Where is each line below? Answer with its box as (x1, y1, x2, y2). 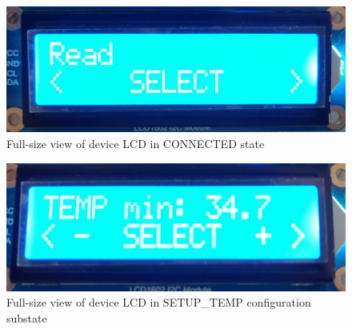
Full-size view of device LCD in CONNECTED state (6, 134, 265, 151)
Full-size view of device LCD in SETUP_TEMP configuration (6, 294, 311, 311)
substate (6, 309, 47, 326)
